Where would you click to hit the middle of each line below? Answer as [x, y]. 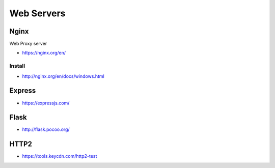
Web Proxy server [28, 44]
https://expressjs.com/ [46, 103]
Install [17, 66]
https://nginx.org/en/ [44, 53]
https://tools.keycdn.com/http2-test [60, 156]
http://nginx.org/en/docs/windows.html [63, 76]
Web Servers [37, 13]
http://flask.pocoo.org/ [46, 129]
